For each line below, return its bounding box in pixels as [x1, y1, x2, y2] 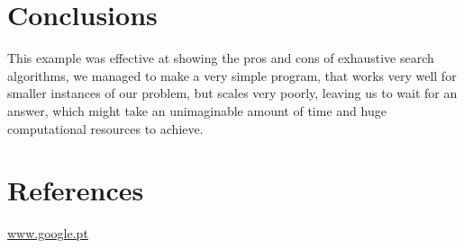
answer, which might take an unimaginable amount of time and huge [7, 101, 387, 120]
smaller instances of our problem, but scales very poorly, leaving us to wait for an [7, 84, 458, 102]
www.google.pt [7, 224, 88, 243]
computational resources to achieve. [7, 119, 204, 137]
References [7, 172, 144, 208]
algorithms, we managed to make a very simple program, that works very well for [7, 66, 457, 84]
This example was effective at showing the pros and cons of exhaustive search [7, 49, 434, 67]
